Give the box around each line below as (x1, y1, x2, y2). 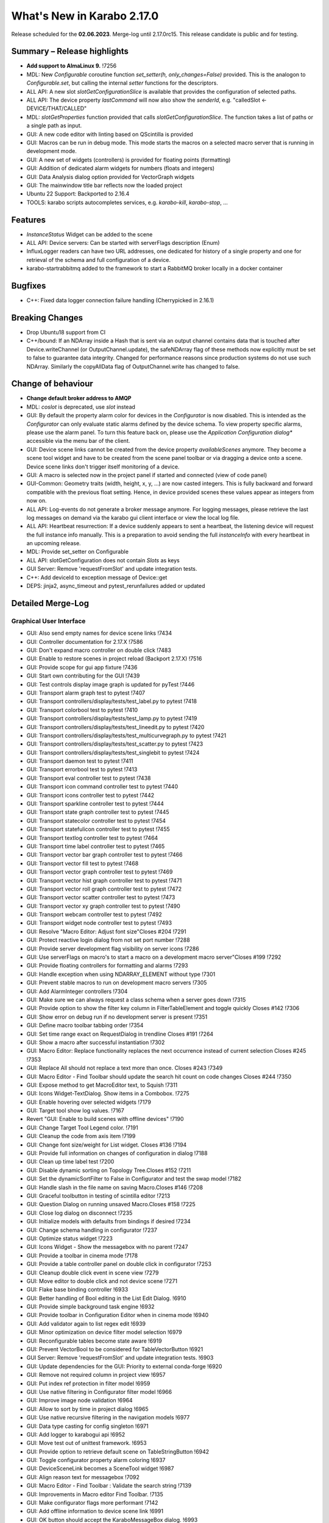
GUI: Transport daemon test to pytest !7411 (26, 757, 133, 765)
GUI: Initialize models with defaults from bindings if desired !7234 (26, 1218, 191, 1225)
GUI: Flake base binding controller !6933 (26, 1286, 129, 1293)
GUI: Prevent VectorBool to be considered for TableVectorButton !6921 (26, 1346, 203, 1353)
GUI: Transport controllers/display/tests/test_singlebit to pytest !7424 (26, 749, 200, 756)
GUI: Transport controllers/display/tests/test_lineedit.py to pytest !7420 (26, 723, 205, 730)
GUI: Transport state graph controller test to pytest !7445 (26, 808, 170, 816)
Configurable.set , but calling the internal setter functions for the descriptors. (26, 79, 219, 87)
